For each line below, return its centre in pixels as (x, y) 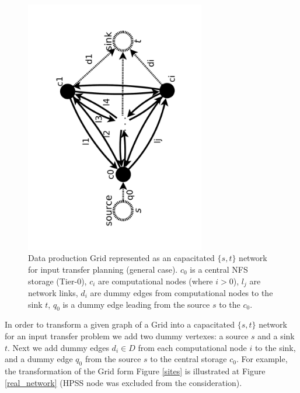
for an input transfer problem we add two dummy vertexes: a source (127, 335)
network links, (53, 293)
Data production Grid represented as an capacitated (121, 258)
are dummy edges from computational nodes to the (182, 293)
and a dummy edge (39, 359)
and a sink (276, 335)
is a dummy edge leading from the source (136, 304)
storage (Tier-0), (57, 281)
